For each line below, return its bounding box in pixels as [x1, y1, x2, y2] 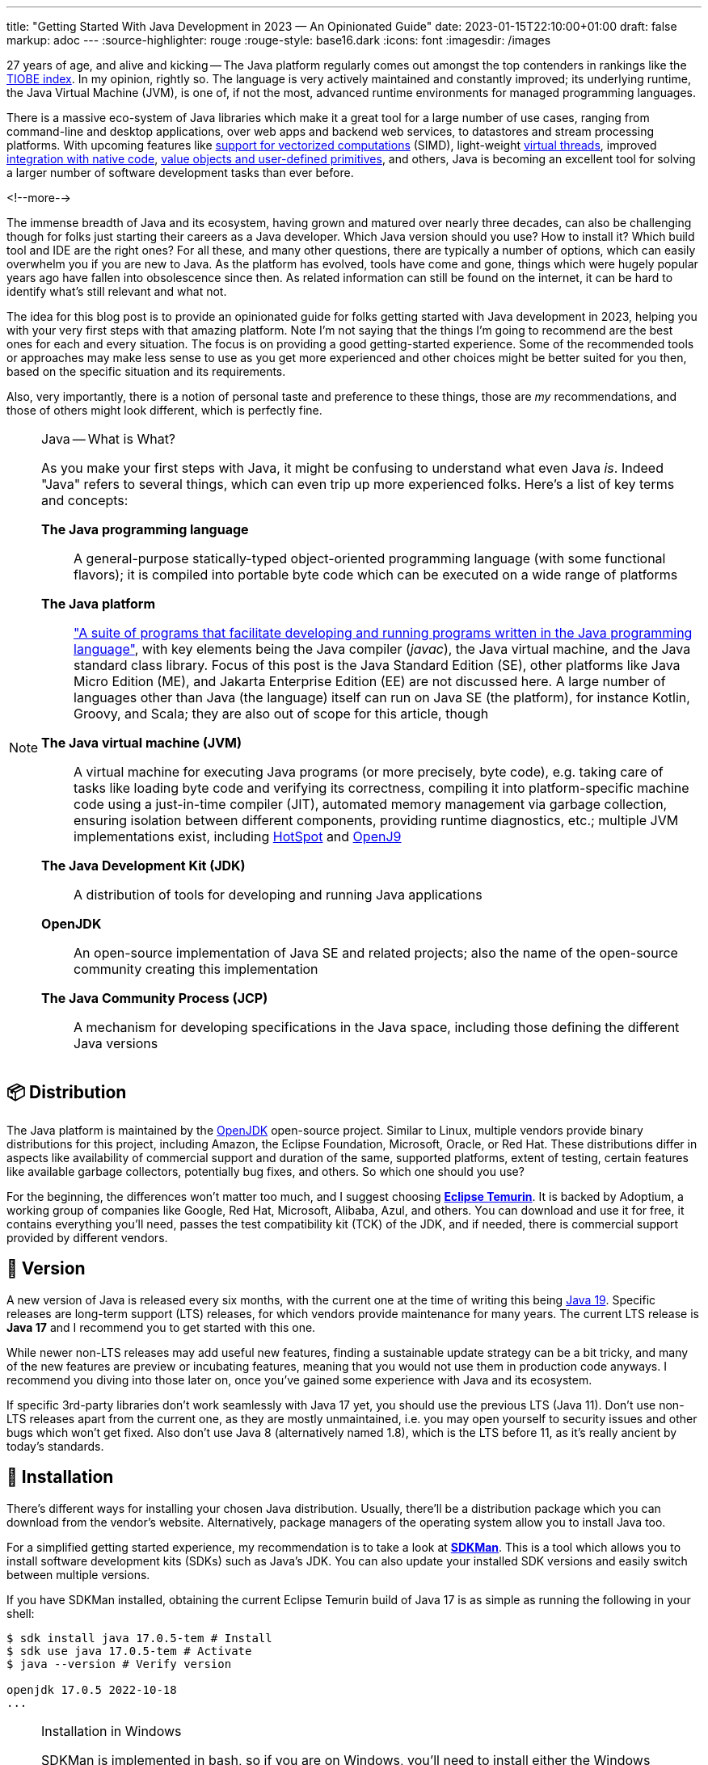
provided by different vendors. [6, 1230, 168, 1245]
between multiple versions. [6, 1567, 150, 1582]
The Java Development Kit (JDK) [41, 857, 246, 874]
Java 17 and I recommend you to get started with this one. [6, 1320, 316, 1334]
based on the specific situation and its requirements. [6, 364, 286, 378]
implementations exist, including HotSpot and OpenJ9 [74, 828, 402, 845]
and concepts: [41, 492, 129, 508]
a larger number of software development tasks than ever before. [6, 166, 354, 179]
